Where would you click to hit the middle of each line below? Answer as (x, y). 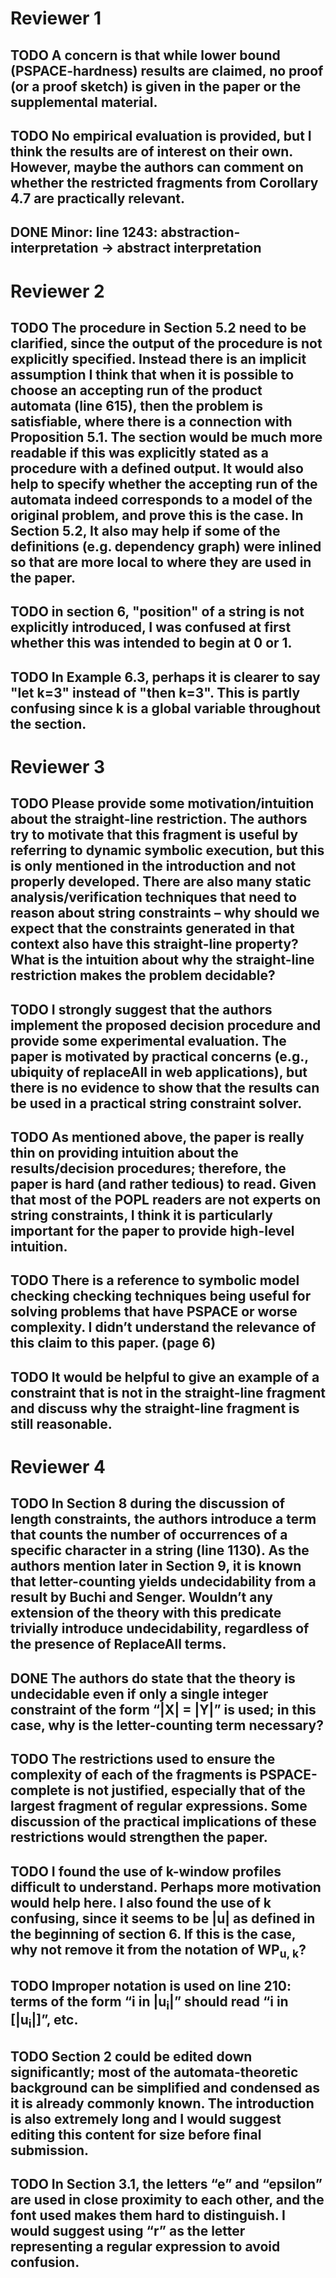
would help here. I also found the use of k (141, 1902)
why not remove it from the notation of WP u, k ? (158, 1951)
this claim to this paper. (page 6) (113, 1343)
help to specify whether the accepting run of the (164, 483)
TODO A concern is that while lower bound (145, 55)
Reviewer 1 (56, 18)
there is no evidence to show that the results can (165, 1087)
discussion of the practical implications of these (163, 1822)
